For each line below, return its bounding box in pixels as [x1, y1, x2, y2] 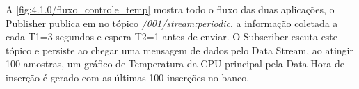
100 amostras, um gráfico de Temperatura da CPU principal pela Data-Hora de [6, 56, 344, 71]
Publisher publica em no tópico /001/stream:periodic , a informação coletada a [6, 15, 338, 30]
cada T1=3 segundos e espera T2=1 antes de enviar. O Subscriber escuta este [6, 29, 338, 44]
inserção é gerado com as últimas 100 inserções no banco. [6, 70, 250, 84]
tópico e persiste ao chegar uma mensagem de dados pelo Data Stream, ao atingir [6, 42, 353, 57]
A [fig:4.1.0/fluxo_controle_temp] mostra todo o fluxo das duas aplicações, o [6, 2, 335, 16]
